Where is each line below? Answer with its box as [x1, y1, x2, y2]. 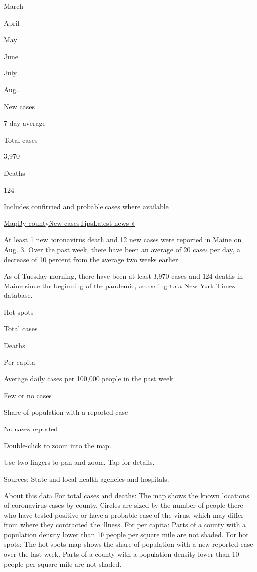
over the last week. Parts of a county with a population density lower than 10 [4, 548, 239, 559]
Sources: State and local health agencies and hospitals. [4, 473, 169, 484]
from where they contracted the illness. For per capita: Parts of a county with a [4, 519, 246, 530]
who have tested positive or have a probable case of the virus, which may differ [4, 509, 244, 520]
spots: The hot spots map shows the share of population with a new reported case [4, 539, 253, 549]
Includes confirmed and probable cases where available [4, 201, 169, 212]
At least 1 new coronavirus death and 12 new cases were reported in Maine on [4, 234, 242, 245]
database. [4, 290, 33, 300]
